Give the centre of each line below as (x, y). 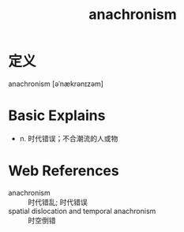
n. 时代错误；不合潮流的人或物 (69, 138)
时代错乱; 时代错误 (58, 202)
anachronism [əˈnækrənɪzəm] (56, 84)
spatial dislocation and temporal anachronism (82, 211)
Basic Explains (57, 116)
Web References (64, 171)
